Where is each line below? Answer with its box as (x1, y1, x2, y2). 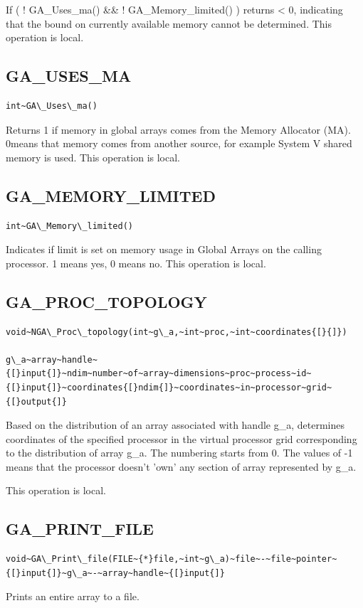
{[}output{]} (6, 396, 67, 407)
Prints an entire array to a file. (6, 589, 140, 604)
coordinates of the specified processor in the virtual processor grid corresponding (6, 431, 357, 446)
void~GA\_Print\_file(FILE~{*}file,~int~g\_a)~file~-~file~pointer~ (6, 554, 337, 565)
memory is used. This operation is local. (6, 149, 180, 164)
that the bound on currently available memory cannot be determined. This (6, 16, 332, 31)
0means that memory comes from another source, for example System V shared (6, 136, 352, 151)
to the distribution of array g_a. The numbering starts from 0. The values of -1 (6, 445, 353, 460)
